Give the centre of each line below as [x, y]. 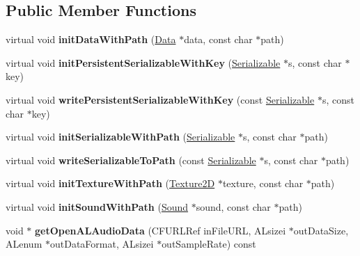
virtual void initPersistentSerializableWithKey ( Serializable [143, 62]
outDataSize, [321, 230]
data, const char [218, 39]
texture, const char [263, 183]
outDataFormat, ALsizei [102, 244]
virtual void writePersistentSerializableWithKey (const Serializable [160, 99]
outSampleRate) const [209, 244]
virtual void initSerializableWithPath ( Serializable [120, 137]
